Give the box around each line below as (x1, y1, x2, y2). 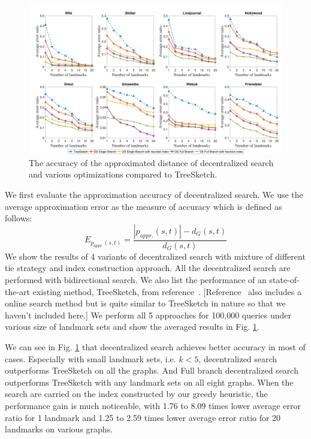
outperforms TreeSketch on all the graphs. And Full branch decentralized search (5, 364, 298, 377)
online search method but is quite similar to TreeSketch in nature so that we (5, 297, 286, 309)
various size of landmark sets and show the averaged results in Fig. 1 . (5, 320, 259, 333)
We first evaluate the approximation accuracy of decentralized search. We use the (5, 188, 303, 201)
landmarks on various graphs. (5, 423, 113, 435)
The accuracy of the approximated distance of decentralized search (29, 156, 274, 169)
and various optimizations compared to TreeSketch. (29, 168, 218, 181)
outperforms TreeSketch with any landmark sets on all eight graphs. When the (5, 375, 294, 388)
